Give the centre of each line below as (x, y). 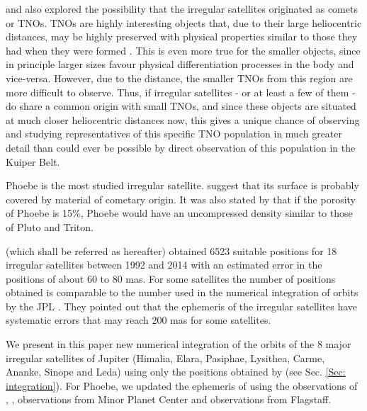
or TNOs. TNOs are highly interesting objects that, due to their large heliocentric (184, 22)
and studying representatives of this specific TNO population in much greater (174, 134)
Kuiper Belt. (33, 161)
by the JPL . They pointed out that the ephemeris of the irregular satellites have (182, 306)
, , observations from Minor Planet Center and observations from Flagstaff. (169, 399)
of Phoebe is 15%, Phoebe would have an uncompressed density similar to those (179, 213)
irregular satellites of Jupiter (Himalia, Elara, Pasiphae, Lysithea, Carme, (165, 357)
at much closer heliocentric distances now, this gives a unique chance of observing (183, 119)
